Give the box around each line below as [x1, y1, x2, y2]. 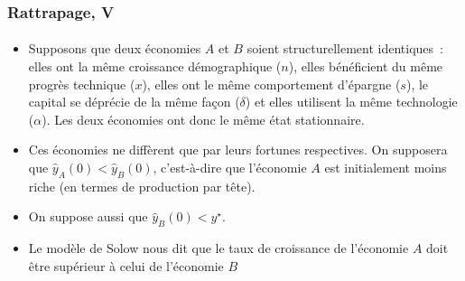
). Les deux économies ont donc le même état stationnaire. [42, 109, 365, 128]
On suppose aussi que [28, 207, 148, 226]
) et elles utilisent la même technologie [245, 92, 458, 111]
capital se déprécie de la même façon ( [28, 92, 240, 111]
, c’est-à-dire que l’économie [153, 158, 307, 176]
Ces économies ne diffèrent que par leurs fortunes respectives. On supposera [28, 140, 448, 159]
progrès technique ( [28, 74, 135, 93]
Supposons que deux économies [28, 39, 201, 58]
